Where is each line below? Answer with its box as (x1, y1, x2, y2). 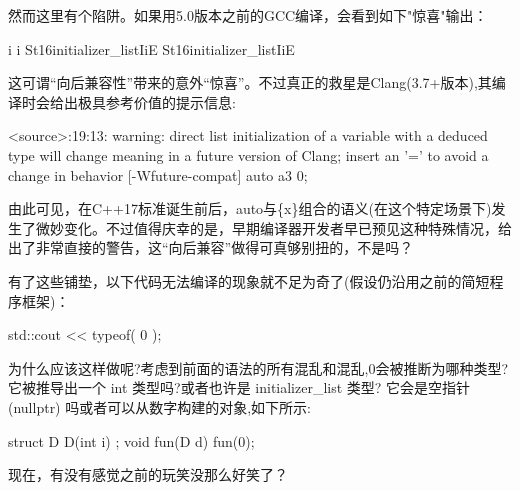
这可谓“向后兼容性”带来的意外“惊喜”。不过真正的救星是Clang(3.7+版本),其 (8, 72, 492, 93)
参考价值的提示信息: (105, 91, 236, 112)
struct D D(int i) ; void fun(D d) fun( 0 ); (8, 430, 255, 451)
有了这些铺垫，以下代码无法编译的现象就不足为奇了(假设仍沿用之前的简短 (8, 270, 490, 291)
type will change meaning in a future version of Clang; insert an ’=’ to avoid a (8, 144, 489, 165)
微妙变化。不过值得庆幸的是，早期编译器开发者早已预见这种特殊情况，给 (35, 217, 512, 238)
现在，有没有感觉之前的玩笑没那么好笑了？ (8, 464, 288, 485)
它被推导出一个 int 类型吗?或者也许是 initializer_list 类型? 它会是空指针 (8, 377, 471, 398)
